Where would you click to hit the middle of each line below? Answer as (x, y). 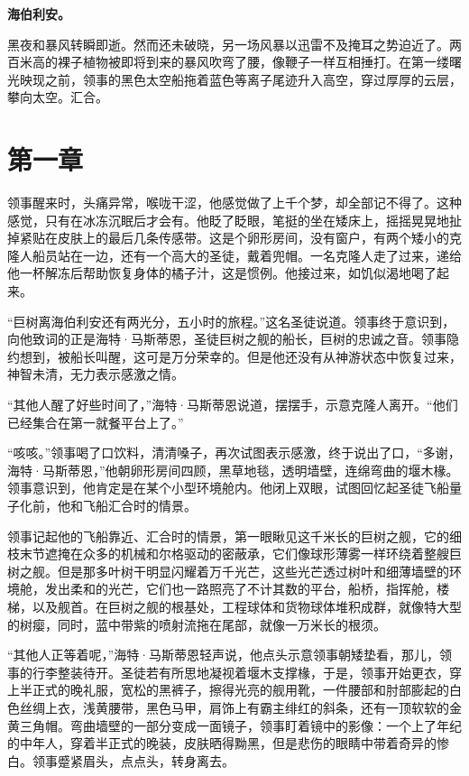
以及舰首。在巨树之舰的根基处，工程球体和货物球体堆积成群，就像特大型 (247, 606)
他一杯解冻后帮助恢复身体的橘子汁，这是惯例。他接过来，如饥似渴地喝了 (222, 273)
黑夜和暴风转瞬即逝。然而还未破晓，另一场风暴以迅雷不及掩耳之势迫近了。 (228, 44)
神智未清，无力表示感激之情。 (96, 374)
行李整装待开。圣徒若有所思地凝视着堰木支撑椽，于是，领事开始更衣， (240, 672)
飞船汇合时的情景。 (139, 505)
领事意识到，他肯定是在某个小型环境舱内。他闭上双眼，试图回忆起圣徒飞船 (228, 488)
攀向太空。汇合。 (58, 97)
